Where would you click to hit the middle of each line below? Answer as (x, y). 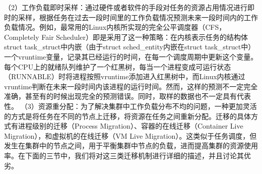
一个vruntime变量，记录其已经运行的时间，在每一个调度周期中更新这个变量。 (131, 56)
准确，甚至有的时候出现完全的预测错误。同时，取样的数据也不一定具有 (120, 96)
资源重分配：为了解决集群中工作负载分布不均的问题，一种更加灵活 (147, 106)
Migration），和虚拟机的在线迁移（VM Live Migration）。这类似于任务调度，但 (130, 135)
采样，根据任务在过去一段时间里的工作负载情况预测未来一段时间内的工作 (138, 17)
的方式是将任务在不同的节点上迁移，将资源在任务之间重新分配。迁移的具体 (127, 116)
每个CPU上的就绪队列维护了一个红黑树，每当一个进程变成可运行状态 (118, 66)
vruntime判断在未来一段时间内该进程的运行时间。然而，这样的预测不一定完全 (131, 86)
